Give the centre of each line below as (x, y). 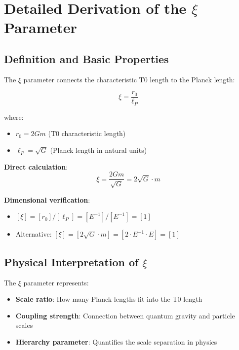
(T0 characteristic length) (87, 133)
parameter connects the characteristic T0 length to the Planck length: (129, 79)
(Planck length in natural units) (99, 150)
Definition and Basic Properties (86, 58)
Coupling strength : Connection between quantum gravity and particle (125, 315)
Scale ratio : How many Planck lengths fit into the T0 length (109, 299)
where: (14, 117)
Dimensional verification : (47, 199)
